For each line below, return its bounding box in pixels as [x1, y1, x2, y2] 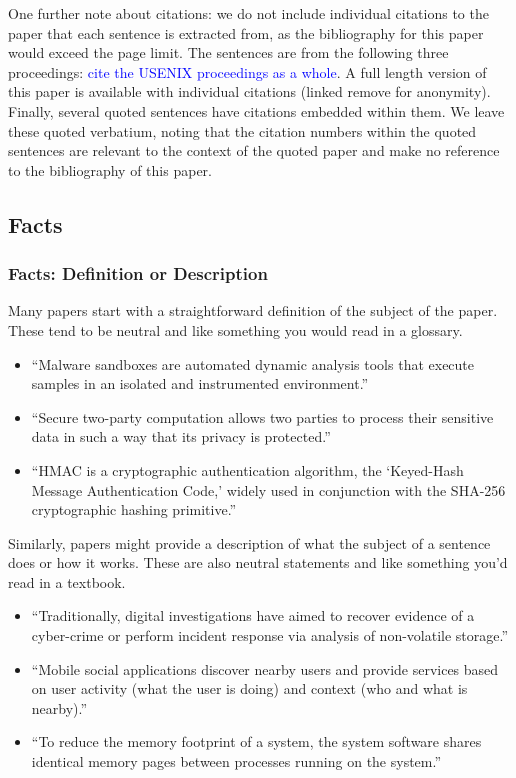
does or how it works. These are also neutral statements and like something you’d [8, 552, 508, 573]
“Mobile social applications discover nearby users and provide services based [31, 658, 499, 679]
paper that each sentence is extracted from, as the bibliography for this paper [8, 22, 484, 43]
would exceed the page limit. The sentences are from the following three [8, 42, 449, 63]
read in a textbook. [8, 571, 126, 592]
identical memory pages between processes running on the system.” [31, 751, 442, 772]
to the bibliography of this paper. [8, 159, 212, 180]
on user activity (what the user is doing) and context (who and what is [31, 678, 468, 699]
